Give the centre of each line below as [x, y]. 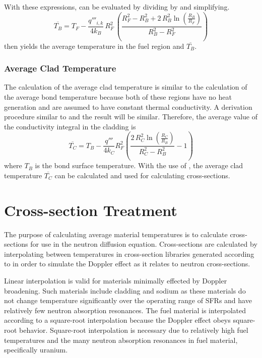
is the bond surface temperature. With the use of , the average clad [139, 165]
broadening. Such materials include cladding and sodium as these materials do [125, 290]
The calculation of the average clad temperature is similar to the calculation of [126, 87]
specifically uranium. [36, 350]
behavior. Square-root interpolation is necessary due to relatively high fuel [134, 330]
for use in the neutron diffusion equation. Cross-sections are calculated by [144, 244]
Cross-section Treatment [91, 210]
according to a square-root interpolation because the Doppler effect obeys [117, 320]
